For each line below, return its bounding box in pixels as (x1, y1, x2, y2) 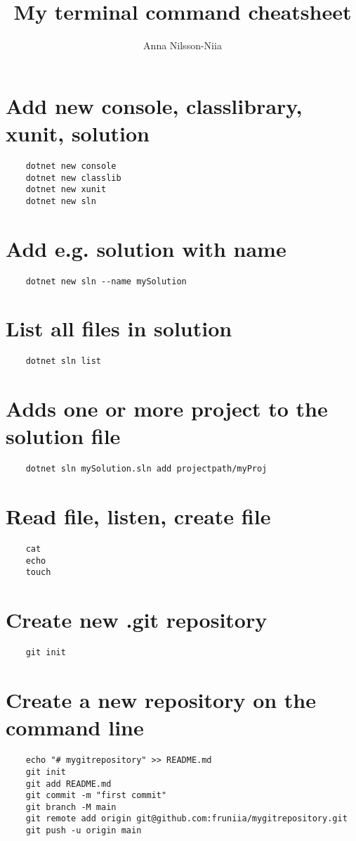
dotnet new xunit (25, 184, 107, 195)
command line (6, 713, 144, 742)
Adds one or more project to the (6, 394, 328, 423)
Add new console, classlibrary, (6, 91, 303, 120)
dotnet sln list (25, 356, 102, 367)
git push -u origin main (25, 826, 142, 836)
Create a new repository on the (6, 685, 317, 714)
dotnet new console (25, 160, 117, 171)
